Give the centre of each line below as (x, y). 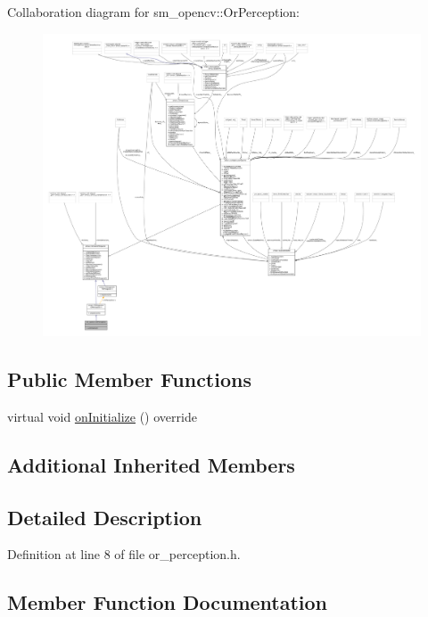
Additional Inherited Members (151, 464)
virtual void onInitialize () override (102, 416)
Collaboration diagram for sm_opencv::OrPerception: (153, 12)
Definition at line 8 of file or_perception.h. (124, 554)
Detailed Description (105, 517)
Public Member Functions (129, 379)
